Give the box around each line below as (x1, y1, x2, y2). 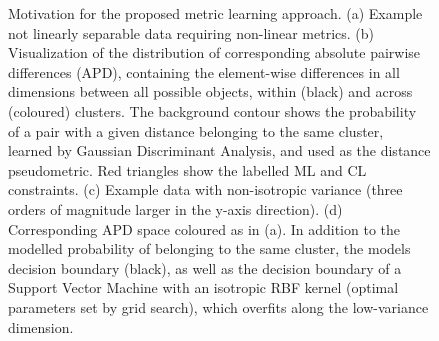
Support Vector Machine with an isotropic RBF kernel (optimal (8, 277, 399, 298)
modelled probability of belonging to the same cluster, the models (8, 238, 411, 259)
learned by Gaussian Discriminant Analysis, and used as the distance (8, 140, 431, 161)
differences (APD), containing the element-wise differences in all (8, 61, 400, 82)
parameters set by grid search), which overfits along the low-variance (8, 296, 429, 317)
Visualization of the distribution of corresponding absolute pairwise (8, 42, 421, 63)
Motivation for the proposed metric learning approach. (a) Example (8, 3, 423, 23)
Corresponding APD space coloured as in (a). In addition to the (8, 218, 400, 239)
